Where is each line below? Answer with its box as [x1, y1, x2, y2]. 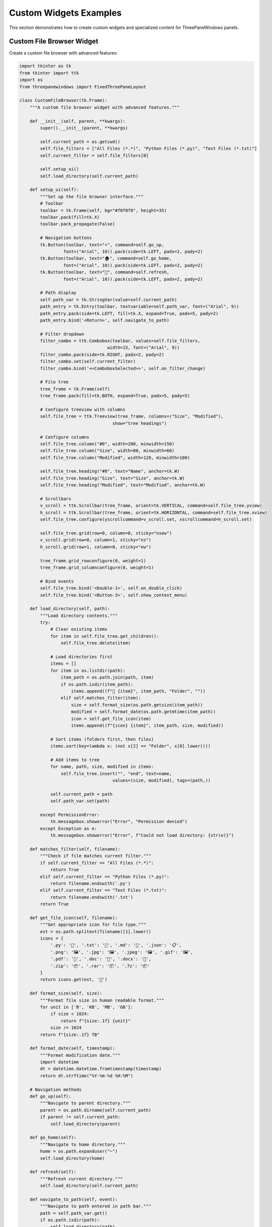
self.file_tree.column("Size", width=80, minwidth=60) [40, 448, 175, 453]
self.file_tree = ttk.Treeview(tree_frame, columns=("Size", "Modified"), [40, 414, 224, 419]
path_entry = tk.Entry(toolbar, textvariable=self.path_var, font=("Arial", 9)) [40, 304, 240, 309]
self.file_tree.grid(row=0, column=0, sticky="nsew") [40, 531, 172, 536]
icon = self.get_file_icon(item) [71, 716, 151, 721]
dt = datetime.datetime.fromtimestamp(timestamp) [40, 1066, 162, 1072]
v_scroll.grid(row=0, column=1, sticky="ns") [40, 537, 151, 543]
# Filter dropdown [40, 331, 84, 337]
